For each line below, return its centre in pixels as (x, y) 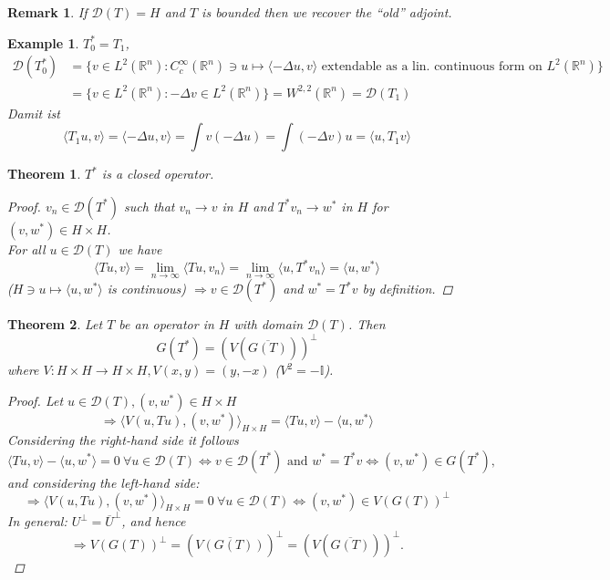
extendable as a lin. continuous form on (432, 67)
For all (26, 249)
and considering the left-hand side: (103, 482)
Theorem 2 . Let (55, 324)
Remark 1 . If (47, 12)
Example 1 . (43, 42)
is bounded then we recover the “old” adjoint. (327, 12)
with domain (268, 324)
